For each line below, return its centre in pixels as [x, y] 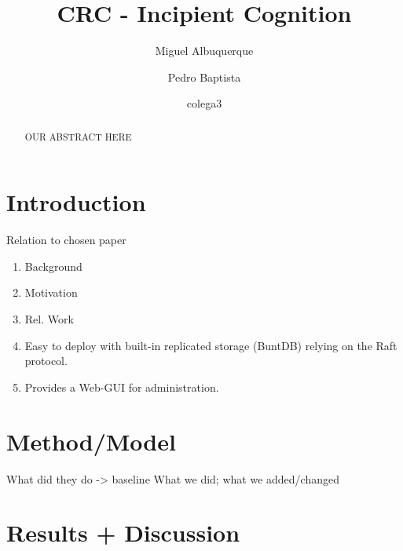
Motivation [51, 292]
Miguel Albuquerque [204, 51]
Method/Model [91, 441]
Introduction [76, 202]
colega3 [204, 103]
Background [53, 266]
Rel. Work [49, 319]
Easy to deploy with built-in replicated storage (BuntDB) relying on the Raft [211, 345]
